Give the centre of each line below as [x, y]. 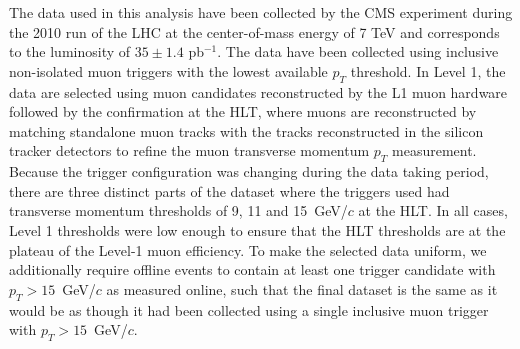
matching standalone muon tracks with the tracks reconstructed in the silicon [246, 130]
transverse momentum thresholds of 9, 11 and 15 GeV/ [178, 210]
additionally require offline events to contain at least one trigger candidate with [252, 269]
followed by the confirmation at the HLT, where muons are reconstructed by [243, 111]
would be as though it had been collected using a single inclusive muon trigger [249, 309]
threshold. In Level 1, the [428, 70]
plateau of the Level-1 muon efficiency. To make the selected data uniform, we [248, 249]
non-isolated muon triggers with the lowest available [168, 70]
